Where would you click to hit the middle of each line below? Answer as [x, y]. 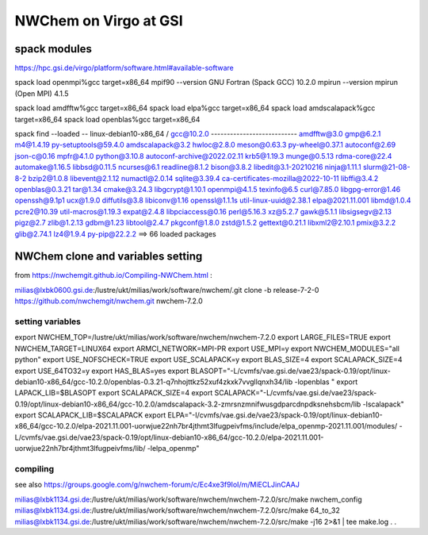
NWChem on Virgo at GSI [99, 21]
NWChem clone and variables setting [109, 257]
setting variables [48, 321]
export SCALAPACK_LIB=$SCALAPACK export [90, 415]
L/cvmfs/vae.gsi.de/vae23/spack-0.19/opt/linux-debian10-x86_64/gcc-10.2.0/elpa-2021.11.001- [169, 437]
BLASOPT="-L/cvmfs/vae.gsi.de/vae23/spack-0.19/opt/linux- [291, 371]
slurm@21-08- [386, 167]
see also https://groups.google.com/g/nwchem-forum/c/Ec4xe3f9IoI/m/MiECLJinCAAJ [157, 485]
